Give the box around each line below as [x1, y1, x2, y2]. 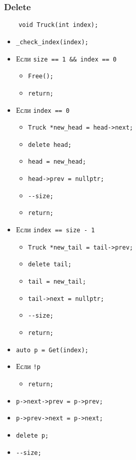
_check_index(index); [16, 38, 88, 46]
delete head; [28, 141, 72, 148]
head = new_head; [28, 158, 86, 166]
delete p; [16, 432, 49, 439]
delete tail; [28, 261, 72, 268]
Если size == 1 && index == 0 [16, 53, 117, 64]
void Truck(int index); [18, 21, 99, 29]
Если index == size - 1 [16, 224, 95, 235]
